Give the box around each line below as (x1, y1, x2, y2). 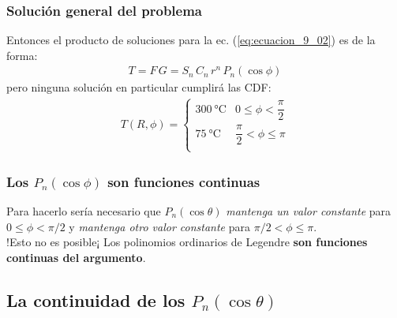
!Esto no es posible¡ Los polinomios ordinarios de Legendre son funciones (6, 234, 368, 250)
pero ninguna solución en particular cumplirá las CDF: (6, 79, 272, 95)
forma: (6, 47, 38, 63)
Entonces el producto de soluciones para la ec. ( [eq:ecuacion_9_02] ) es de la (6, 32, 376, 48)
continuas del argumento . (6, 249, 146, 265)
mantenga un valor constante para (226, 203, 391, 219)
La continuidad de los (6, 287, 185, 312)
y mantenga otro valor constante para (69, 218, 250, 234)
